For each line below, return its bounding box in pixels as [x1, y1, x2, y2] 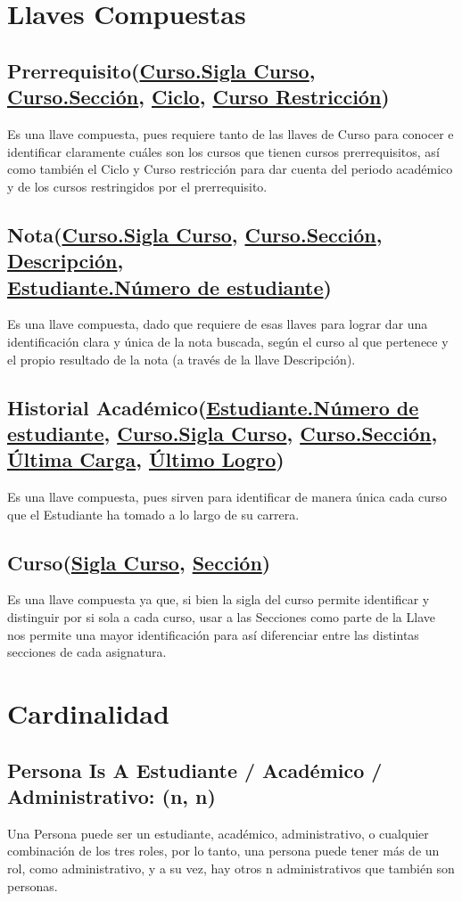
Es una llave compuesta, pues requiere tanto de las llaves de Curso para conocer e [7, 124, 454, 143]
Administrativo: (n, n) [7, 782, 216, 810]
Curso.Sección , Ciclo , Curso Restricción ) [7, 83, 390, 111]
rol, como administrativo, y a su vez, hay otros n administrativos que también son [7, 859, 455, 878]
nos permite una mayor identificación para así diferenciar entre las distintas [7, 625, 419, 643]
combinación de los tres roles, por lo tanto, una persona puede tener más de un [7, 841, 440, 860]
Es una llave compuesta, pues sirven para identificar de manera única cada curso [7, 487, 448, 506]
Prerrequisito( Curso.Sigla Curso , [7, 56, 316, 84]
